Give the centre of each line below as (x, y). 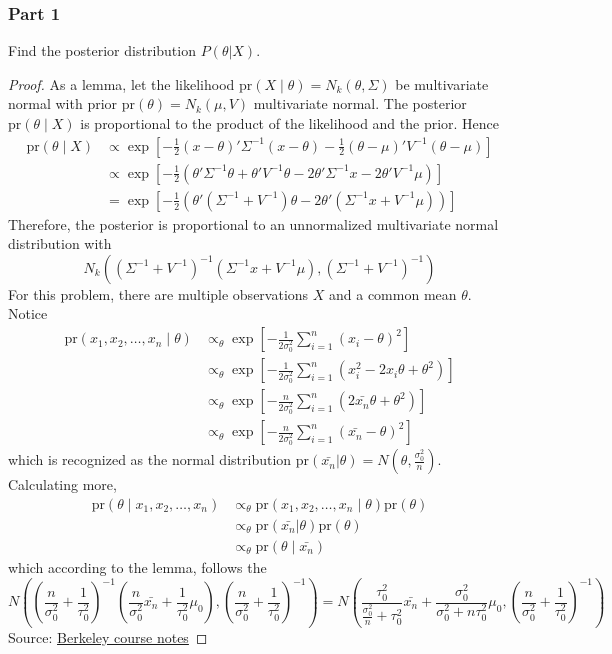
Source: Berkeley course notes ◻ (108, 636)
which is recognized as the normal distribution (150, 459)
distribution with (60, 243)
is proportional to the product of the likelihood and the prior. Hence (290, 123)
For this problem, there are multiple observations (158, 293)
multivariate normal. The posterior (360, 103)
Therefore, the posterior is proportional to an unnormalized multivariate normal (253, 223)
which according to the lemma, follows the (137, 566)
